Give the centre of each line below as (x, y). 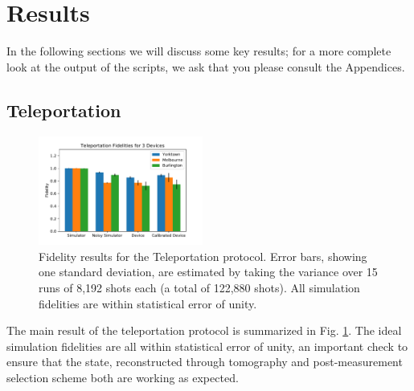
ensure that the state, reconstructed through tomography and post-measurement (205, 362)
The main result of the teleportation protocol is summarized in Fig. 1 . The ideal (204, 330)
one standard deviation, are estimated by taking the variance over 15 (208, 272)
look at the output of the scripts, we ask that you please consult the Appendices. (206, 66)
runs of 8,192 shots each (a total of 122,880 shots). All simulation (199, 287)
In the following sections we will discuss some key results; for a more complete (199, 51)
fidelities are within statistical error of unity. (148, 303)
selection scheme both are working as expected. (123, 377)
